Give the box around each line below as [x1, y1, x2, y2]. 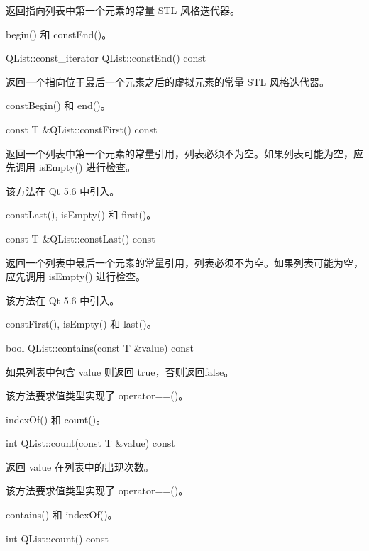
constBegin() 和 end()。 [6, 98, 111, 113]
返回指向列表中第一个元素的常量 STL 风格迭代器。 [6, 3, 240, 17]
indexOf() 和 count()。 [6, 411, 106, 426]
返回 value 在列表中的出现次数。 [6, 459, 154, 474]
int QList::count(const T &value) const [6, 435, 175, 450]
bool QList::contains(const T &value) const [6, 340, 194, 355]
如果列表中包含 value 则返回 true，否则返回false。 [6, 364, 234, 379]
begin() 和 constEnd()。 [6, 26, 112, 41]
